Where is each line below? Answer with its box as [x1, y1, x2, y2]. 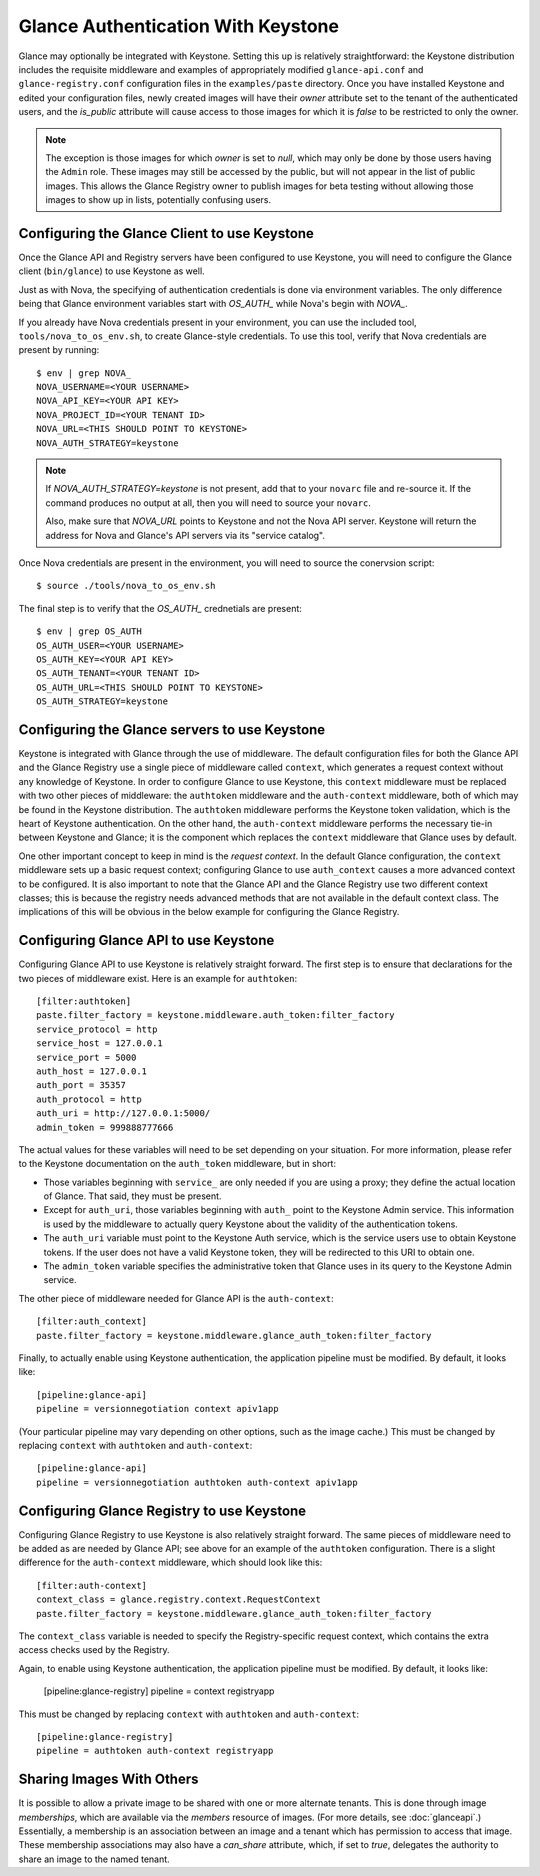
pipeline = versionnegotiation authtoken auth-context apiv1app [36, 1476, 359, 1488]
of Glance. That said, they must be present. [43, 1190, 222, 1202]
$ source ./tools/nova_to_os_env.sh [36, 580, 216, 592]
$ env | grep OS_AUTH [36, 626, 142, 637]
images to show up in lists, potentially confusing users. [45, 194, 272, 206]
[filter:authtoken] [36, 996, 132, 1007]
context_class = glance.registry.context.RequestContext [36, 1594, 322, 1605]
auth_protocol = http [36, 1093, 142, 1105]
